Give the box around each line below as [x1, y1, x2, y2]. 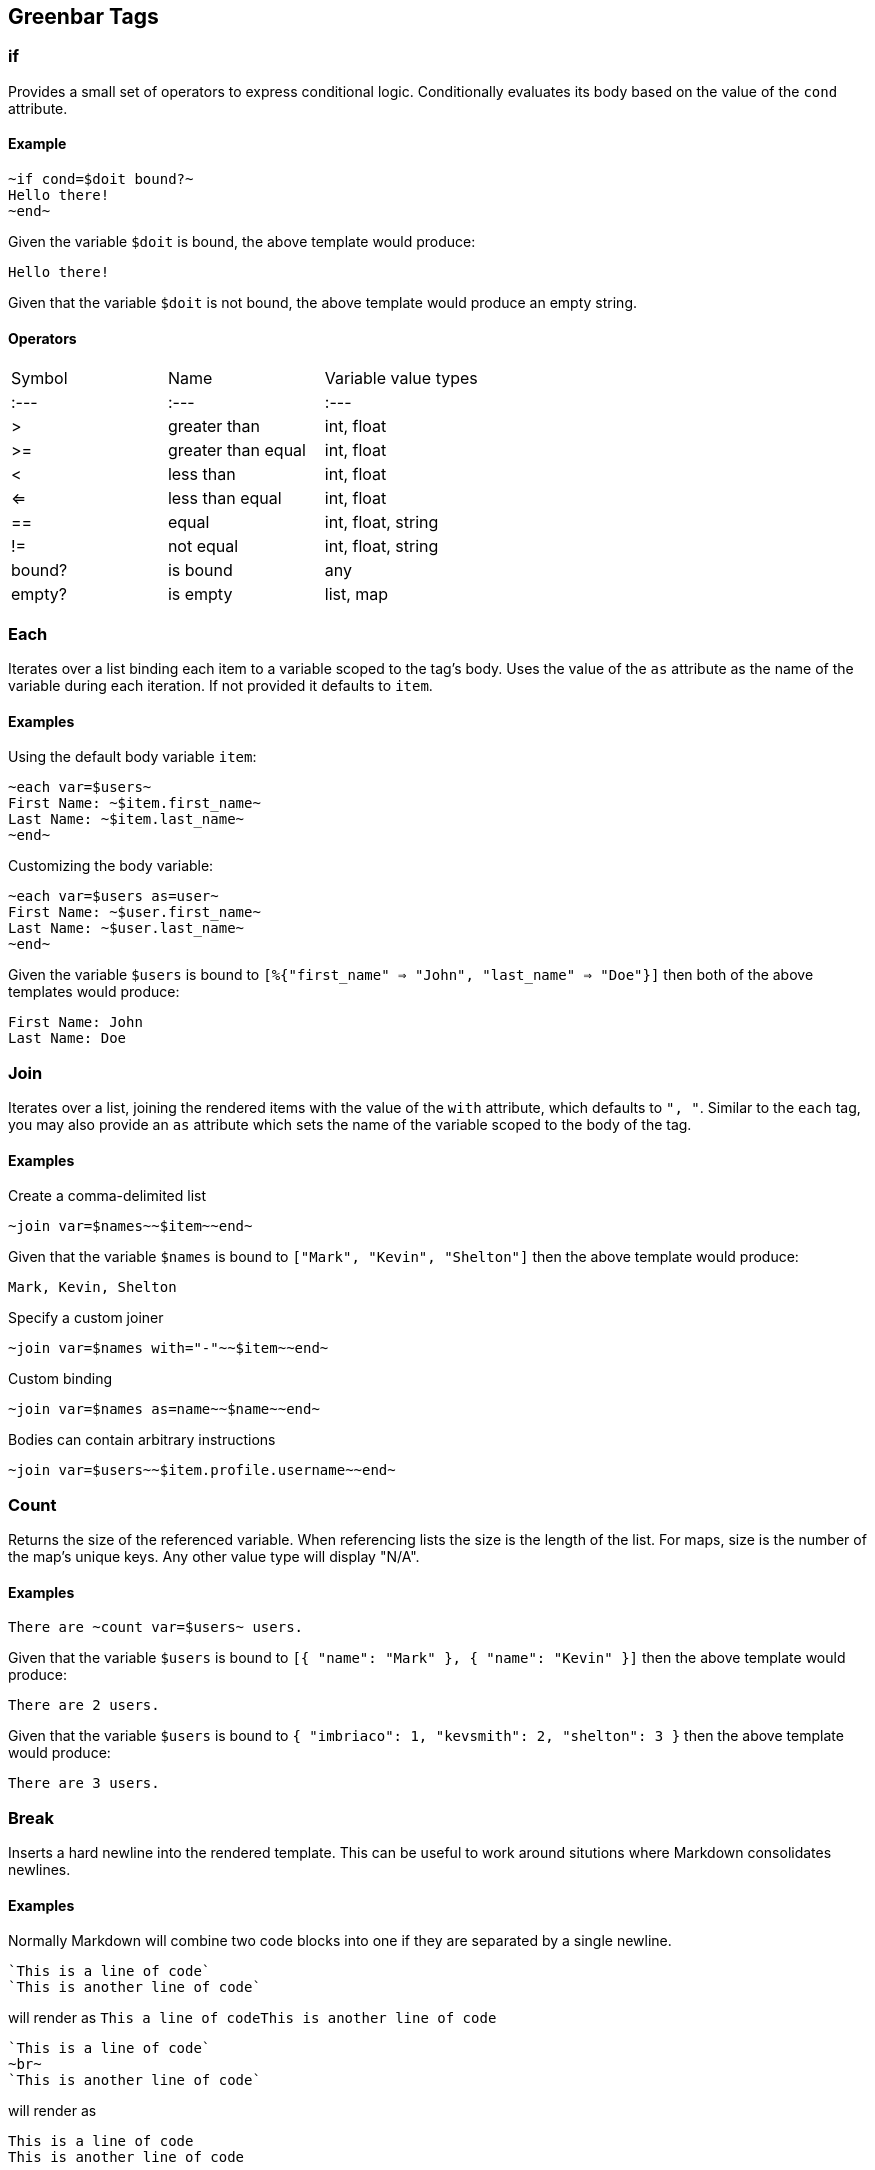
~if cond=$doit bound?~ [8, 171, 194, 188]
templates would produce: [8, 983, 180, 1001]
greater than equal [167, 440, 306, 461]
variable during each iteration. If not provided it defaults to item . [8, 676, 433, 694]
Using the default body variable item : [8, 748, 257, 766]
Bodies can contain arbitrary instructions [8, 1431, 276, 1449]
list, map [324, 584, 389, 605]
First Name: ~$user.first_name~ [8, 904, 261, 921]
